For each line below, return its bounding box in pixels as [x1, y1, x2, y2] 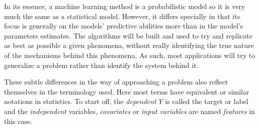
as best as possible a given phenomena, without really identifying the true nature [4, 40, 254, 50]
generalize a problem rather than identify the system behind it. [4, 59, 199, 70]
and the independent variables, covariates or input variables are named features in [4, 105, 255, 116]
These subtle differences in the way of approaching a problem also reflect [4, 76, 228, 87]
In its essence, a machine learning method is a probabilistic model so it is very [4, 1, 245, 11]
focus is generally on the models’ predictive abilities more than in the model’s [4, 20, 243, 31]
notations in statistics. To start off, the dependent [4, 96, 156, 106]
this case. [4, 115, 33, 126]
